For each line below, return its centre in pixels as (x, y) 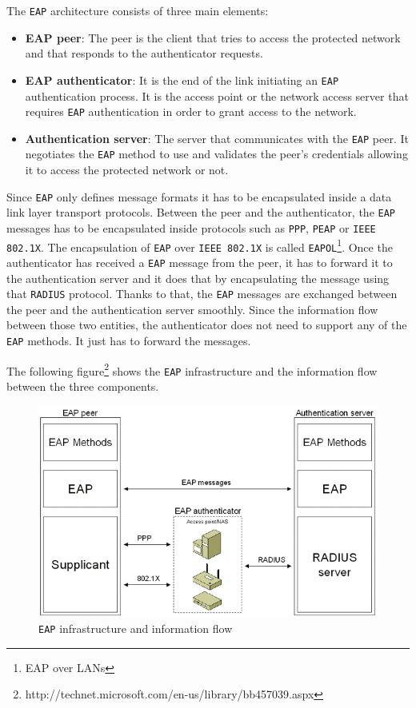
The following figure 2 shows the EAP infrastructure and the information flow (192, 369)
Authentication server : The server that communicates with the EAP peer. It (217, 138)
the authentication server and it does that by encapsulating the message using (198, 278)
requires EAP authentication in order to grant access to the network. (191, 111)
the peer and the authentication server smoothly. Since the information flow (192, 309)
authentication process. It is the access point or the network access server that (217, 95)
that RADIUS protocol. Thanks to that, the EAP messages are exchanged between (202, 294)
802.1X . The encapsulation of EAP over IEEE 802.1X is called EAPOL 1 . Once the (200, 245)
